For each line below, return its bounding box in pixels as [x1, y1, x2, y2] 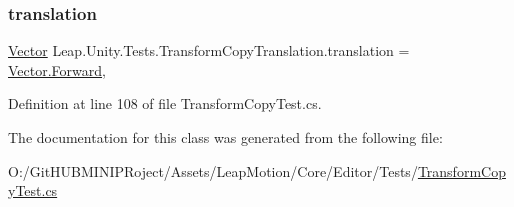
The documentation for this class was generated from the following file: [8, 127, 443, 147]
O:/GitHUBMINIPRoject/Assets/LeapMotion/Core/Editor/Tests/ [8, 160, 418, 181]
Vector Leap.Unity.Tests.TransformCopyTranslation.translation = [8, 40, 410, 61]
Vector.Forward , [8, 59, 106, 80]
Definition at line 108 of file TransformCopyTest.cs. [8, 93, 322, 114]
